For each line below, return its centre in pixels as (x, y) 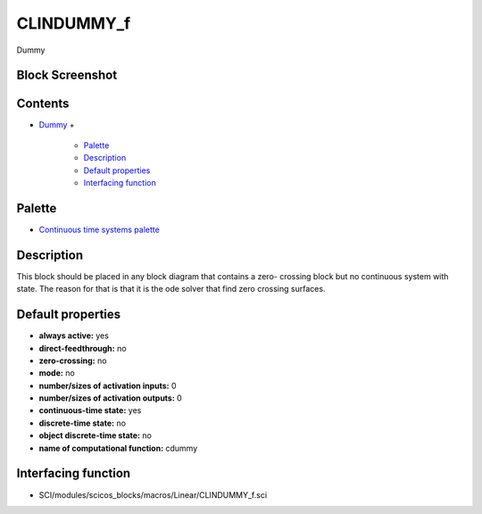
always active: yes (74, 336)
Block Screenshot (67, 75)
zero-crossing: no (73, 361)
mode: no (57, 373)
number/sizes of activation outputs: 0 (110, 398)
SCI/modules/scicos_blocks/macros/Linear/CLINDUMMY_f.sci (153, 494)
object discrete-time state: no (95, 435)
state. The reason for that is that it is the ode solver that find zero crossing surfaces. (171, 289)
